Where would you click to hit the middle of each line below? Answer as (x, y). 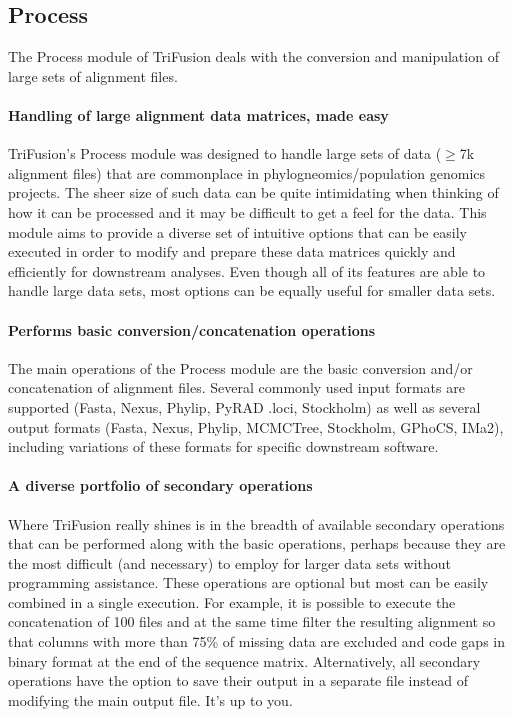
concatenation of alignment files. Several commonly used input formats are (236, 387)
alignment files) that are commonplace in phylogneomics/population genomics (247, 172)
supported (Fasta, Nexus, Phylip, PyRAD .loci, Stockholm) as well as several (244, 406)
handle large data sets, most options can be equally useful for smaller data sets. (252, 290)
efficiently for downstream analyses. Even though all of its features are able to (247, 270)
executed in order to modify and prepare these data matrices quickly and (232, 251)
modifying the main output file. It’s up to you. (150, 699)
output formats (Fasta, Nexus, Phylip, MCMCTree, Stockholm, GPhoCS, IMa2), (256, 426)
